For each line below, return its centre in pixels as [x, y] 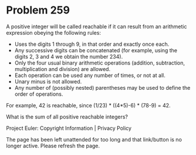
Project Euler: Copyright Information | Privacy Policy [69, 128]
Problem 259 [38, 10]
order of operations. [39, 94]
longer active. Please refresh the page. [53, 146]
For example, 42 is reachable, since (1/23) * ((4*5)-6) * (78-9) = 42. [89, 105]
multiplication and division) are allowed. [62, 69]
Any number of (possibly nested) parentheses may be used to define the [102, 87]
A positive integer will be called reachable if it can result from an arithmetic [97, 26]
